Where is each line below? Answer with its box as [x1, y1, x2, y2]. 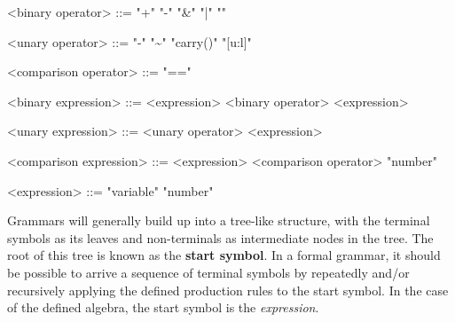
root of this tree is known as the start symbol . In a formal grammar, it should [7, 246, 441, 264]
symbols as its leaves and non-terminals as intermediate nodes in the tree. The [7, 228, 434, 247]
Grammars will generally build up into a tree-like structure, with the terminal [7, 211, 430, 230]
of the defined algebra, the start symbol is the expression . [7, 298, 319, 317]
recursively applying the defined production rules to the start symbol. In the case [7, 280, 449, 299]
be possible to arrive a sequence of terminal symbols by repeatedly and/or [7, 263, 410, 281]
